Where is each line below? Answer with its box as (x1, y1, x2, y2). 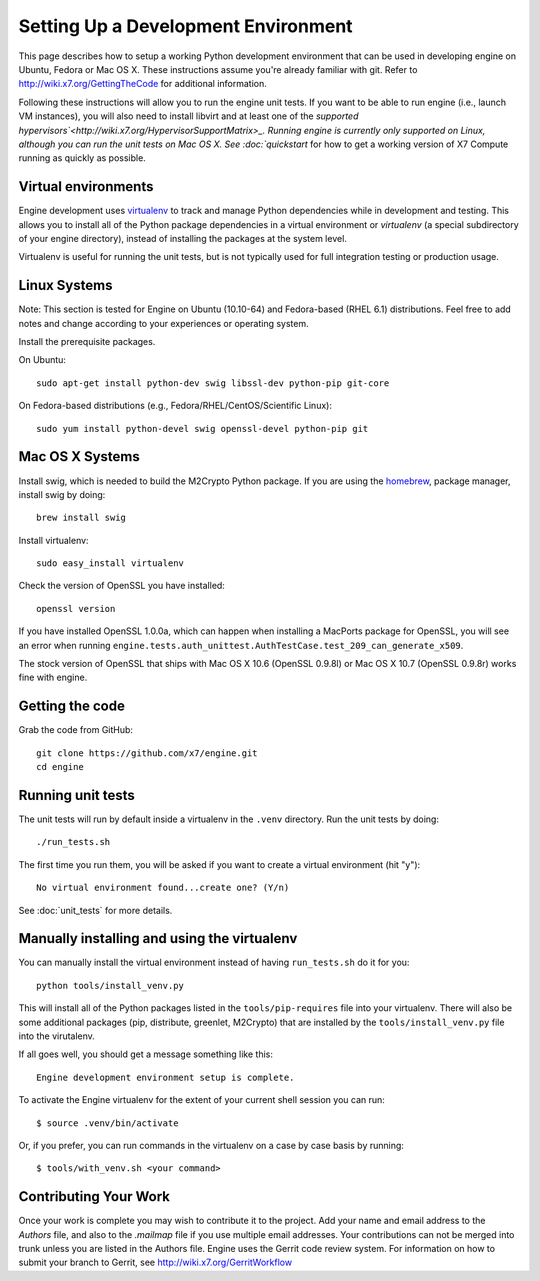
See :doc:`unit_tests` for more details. (18, 904, 173, 916)
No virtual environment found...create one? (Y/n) (36, 882, 290, 894)
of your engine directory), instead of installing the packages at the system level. (18, 232, 347, 244)
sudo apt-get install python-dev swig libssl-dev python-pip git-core (36, 377, 390, 389)
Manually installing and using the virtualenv (18, 930, 298, 947)
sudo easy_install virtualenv (36, 558, 185, 569)
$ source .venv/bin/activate (36, 1117, 179, 1129)
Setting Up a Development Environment (18, 15, 354, 37)
